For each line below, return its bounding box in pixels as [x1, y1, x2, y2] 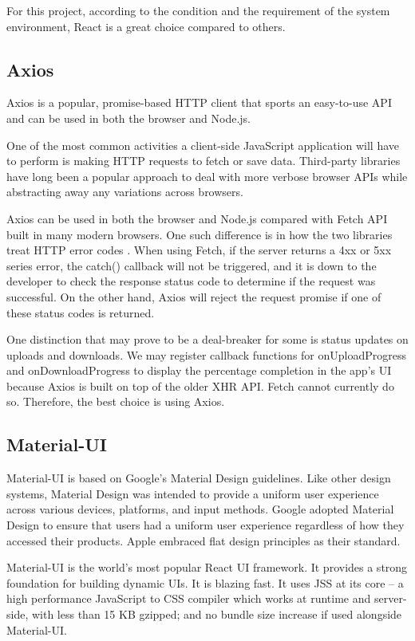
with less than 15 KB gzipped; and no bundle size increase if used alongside [31, 606, 402, 623]
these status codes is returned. [6, 304, 155, 320]
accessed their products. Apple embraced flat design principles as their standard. [6, 532, 401, 549]
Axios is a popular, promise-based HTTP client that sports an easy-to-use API [6, 94, 392, 111]
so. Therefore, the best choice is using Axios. [6, 393, 225, 410]
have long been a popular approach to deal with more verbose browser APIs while [6, 167, 408, 184]
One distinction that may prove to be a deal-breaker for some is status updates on [6, 331, 409, 348]
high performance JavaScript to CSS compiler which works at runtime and [6, 590, 371, 607]
